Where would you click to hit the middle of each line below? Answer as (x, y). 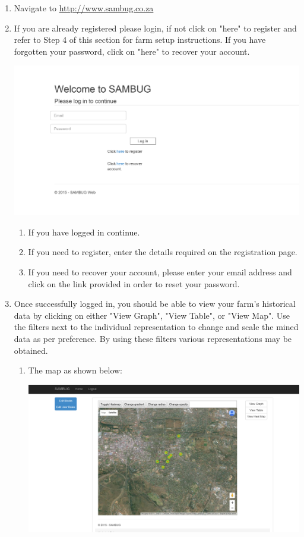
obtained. (31, 350)
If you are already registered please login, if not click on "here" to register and (155, 28)
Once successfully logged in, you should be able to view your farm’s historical (155, 304)
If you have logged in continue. (84, 232)
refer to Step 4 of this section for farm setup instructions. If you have (140, 40)
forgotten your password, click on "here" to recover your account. (132, 51)
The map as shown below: (75, 370)
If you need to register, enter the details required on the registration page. (163, 252)
